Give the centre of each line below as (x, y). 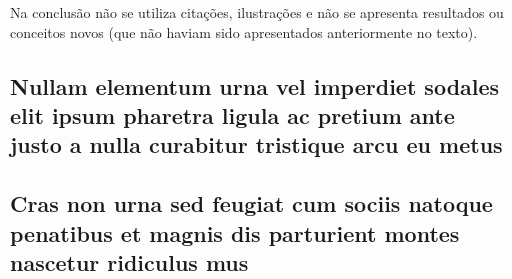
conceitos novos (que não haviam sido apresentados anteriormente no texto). (244, 31)
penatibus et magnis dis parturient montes (235, 232)
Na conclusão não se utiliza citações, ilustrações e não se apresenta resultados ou (257, 12)
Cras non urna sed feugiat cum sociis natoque (251, 203)
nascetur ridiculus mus (129, 261)
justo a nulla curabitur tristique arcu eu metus (256, 144)
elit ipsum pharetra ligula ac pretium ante (232, 114)
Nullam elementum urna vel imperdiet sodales (255, 85)
